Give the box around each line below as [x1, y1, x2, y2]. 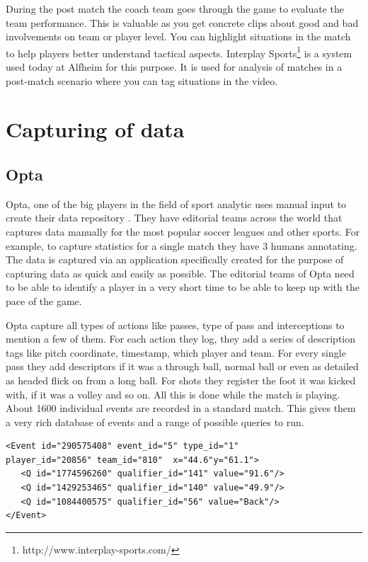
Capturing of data [6, 115, 185, 144]
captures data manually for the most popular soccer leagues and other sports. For [6, 224, 360, 239]
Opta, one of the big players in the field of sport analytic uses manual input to [6, 196, 347, 211]
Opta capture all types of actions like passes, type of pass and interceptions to [6, 317, 345, 332]
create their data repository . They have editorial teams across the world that [6, 210, 343, 225]
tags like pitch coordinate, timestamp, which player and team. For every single [6, 345, 346, 360]
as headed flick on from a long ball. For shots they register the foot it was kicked [6, 372, 356, 387]
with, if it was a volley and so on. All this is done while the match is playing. [6, 386, 340, 401]
